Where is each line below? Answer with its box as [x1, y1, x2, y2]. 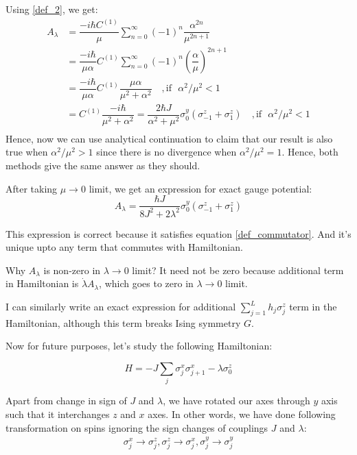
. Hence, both [281, 145, 338, 159]
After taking [5, 181, 58, 195]
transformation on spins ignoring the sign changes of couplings [5, 420, 268, 434]
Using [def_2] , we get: [5, 2, 98, 16]
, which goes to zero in [99, 276, 194, 291]
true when [5, 145, 48, 159]
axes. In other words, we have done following [148, 406, 336, 421]
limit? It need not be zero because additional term [132, 262, 344, 277]
